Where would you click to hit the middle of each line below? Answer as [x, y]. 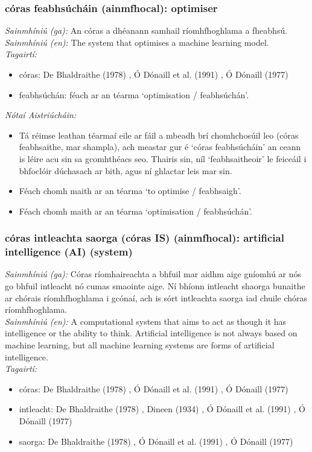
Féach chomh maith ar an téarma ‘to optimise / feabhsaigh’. [130, 191]
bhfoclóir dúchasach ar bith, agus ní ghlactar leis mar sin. [126, 170]
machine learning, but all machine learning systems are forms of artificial [140, 345]
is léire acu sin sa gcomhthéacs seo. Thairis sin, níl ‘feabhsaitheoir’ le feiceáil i [163, 158]
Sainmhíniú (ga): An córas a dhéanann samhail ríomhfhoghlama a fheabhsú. [146, 30]
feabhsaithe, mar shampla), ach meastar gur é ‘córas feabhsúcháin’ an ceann [160, 147]
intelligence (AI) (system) [69, 252]
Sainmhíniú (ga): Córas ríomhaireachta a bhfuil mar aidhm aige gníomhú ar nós [153, 274]
